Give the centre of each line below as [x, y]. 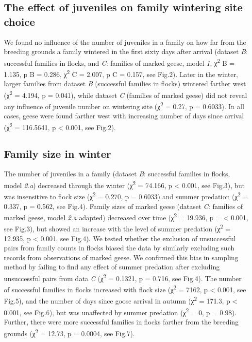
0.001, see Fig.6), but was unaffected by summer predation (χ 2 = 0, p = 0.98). [120, 311]
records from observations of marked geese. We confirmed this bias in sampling [121, 257]
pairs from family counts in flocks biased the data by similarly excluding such [119, 248]
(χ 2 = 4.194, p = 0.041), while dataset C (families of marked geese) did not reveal [126, 94]
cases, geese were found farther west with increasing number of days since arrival [124, 116]
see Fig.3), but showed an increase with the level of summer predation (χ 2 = [117, 228]
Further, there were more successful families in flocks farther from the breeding [121, 321]
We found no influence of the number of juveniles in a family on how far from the [125, 42]
